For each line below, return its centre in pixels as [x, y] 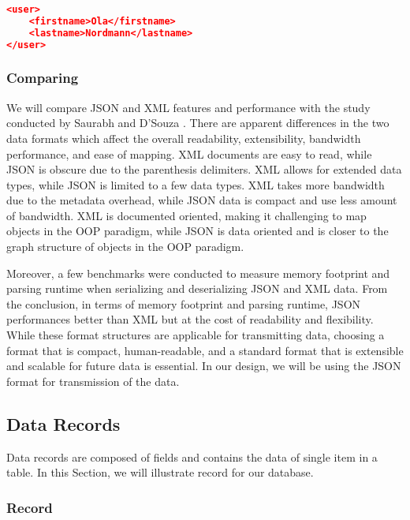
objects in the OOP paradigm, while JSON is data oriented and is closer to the [198, 231]
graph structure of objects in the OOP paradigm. [125, 247]
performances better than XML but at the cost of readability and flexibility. [190, 319]
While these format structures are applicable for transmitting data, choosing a [196, 335]
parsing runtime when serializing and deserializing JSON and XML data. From [197, 288]
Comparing [43, 78]
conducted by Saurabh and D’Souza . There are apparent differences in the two [198, 123]
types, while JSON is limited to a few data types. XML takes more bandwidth [196, 184]
